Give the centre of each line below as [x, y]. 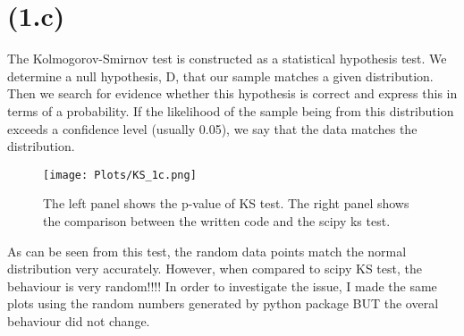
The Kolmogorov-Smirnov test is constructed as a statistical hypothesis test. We [227, 59]
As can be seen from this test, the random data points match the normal [207, 251]
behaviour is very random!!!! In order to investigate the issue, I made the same [222, 286]
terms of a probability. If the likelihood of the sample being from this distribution [231, 110]
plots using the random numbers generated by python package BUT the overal [223, 303]
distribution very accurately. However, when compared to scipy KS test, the [215, 269]
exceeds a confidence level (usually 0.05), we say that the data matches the [212, 128]
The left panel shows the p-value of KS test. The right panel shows [226, 203]
